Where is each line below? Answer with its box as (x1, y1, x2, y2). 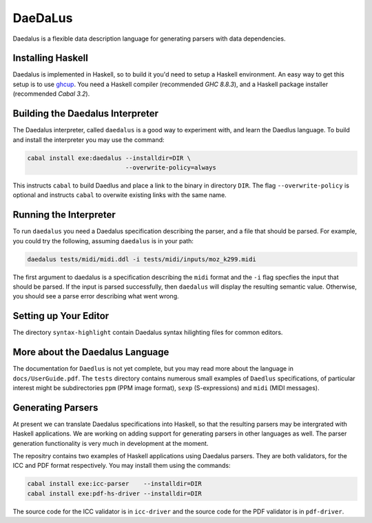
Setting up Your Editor (12, 310, 110, 322)
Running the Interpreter (12, 209, 116, 221)
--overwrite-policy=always (125, 163, 216, 172)
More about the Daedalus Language (12, 347, 169, 358)
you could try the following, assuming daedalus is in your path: (12, 236, 194, 245)
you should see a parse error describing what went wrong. (12, 292, 179, 300)
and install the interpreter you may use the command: (12, 135, 165, 144)
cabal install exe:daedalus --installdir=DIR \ (27, 154, 191, 162)
